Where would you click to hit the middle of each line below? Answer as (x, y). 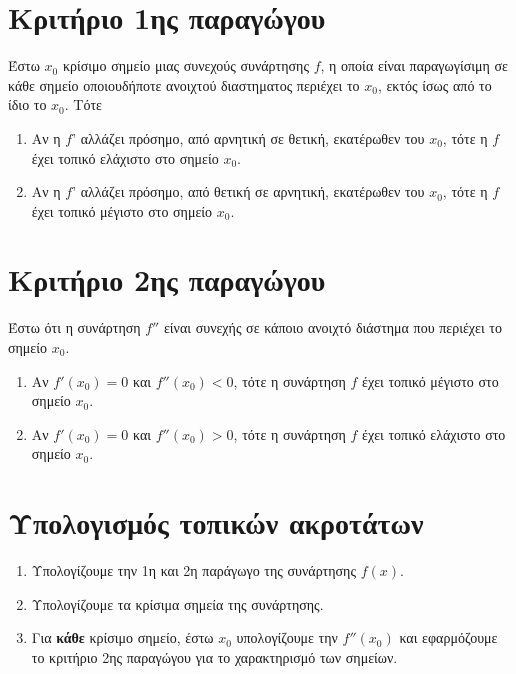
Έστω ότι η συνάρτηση (74, 327)
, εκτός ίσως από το (434, 84)
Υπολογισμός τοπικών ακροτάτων (216, 522)
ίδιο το (27, 104)
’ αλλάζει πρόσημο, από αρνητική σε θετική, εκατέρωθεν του (248, 137)
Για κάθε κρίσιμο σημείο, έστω (122, 637)
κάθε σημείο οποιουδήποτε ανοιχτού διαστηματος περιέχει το (184, 84)
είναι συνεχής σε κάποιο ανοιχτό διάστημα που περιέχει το (332, 327)
